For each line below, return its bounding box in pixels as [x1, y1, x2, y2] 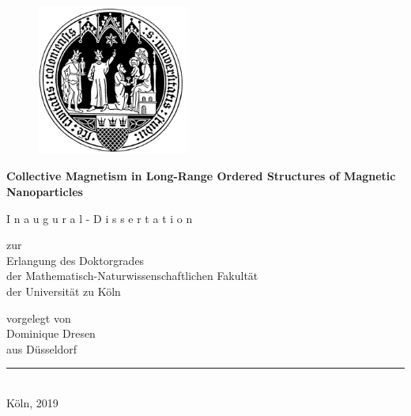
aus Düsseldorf [6, 340, 77, 357]
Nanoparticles [6, 183, 83, 199]
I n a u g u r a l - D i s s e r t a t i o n [6, 210, 193, 226]
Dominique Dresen [6, 325, 96, 342]
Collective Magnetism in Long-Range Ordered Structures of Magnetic [6, 168, 396, 184]
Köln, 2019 [6, 394, 58, 410]
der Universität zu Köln [6, 282, 121, 299]
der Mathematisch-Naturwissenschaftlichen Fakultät [6, 267, 258, 284]
